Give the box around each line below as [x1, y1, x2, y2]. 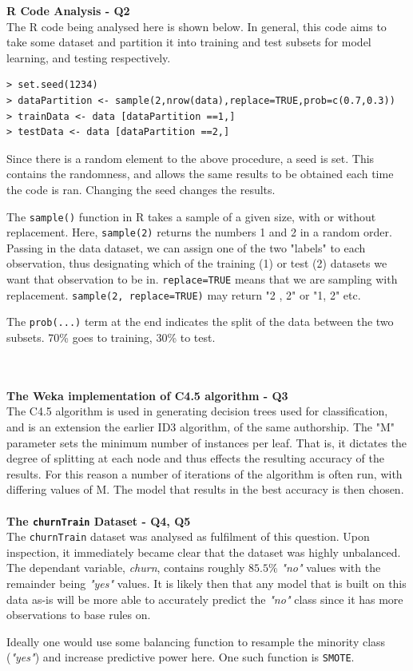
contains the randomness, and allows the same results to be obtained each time [6, 165, 394, 182]
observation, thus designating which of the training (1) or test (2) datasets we [6, 255, 387, 272]
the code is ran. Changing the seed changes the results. [6, 181, 276, 197]
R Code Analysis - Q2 [6, 2, 130, 18]
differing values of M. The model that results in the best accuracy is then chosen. [6, 481, 404, 498]
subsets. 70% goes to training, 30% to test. [6, 329, 216, 345]
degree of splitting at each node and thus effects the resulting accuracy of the [6, 450, 384, 467]
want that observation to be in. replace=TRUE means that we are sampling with [6, 271, 398, 288]
